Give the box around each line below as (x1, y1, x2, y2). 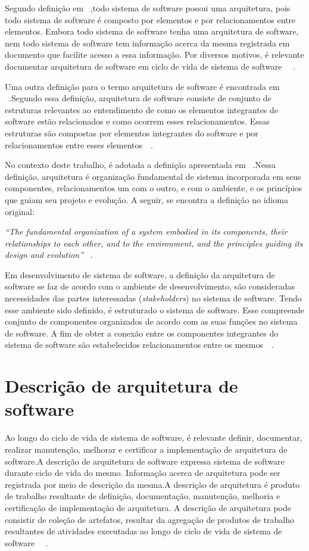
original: (5, 205, 35, 217)
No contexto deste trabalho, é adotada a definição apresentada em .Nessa (5, 158, 276, 171)
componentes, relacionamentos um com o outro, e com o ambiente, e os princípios (5, 182, 302, 194)
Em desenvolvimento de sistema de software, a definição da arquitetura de (5, 268, 275, 281)
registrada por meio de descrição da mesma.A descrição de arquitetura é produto (5, 478, 300, 490)
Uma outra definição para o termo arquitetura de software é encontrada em (5, 80, 280, 92)
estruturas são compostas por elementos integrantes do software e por (5, 126, 258, 139)
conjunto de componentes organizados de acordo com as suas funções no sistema (5, 315, 298, 328)
